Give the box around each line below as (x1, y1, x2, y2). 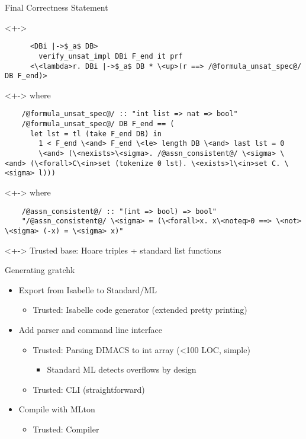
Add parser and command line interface (18, 323, 162, 335)
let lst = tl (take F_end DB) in (30, 129, 162, 138)
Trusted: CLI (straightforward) (33, 383, 145, 395)
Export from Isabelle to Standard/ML (18, 283, 157, 296)
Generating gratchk (5, 264, 75, 276)
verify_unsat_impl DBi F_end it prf (38, 52, 183, 60)
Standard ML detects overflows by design (47, 363, 197, 376)
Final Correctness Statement (5, 1, 108, 13)
